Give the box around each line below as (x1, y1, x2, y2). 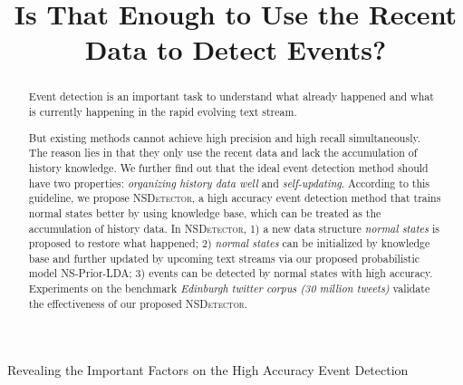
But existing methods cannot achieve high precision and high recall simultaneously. (28, 130, 421, 145)
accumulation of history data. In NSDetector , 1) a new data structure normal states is (28, 220, 439, 236)
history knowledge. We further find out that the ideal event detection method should (28, 159, 429, 175)
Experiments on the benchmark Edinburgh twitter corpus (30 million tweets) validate (28, 281, 430, 296)
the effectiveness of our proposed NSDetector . (28, 295, 248, 311)
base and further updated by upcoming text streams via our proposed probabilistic (28, 250, 420, 265)
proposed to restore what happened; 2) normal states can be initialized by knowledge (28, 236, 430, 251)
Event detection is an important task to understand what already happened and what (28, 89, 434, 104)
